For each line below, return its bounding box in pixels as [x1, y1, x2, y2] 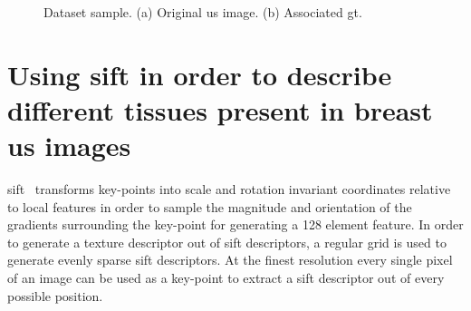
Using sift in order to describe [7, 55, 392, 92]
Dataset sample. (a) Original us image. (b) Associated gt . [43, 3, 362, 21]
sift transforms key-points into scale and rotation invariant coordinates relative [7, 180, 451, 199]
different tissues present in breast [7, 91, 433, 128]
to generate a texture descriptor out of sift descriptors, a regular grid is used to [7, 232, 447, 251]
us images [7, 127, 131, 164]
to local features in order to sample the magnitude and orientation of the [7, 197, 412, 216]
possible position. [7, 286, 103, 305]
